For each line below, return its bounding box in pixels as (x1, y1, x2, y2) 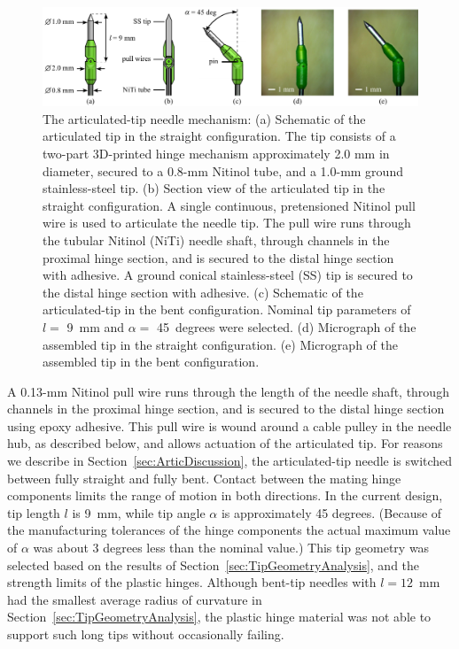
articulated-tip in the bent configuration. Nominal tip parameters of (43, 300, 411, 319)
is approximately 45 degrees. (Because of (221, 503, 442, 522)
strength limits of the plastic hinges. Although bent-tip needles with (7, 573, 377, 591)
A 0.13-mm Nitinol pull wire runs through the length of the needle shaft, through (7, 382, 449, 400)
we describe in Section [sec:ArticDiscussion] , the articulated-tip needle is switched (7, 452, 453, 470)
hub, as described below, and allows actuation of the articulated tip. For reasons (7, 434, 443, 452)
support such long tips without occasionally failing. (7, 625, 284, 644)
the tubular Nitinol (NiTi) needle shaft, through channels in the (43, 230, 390, 249)
